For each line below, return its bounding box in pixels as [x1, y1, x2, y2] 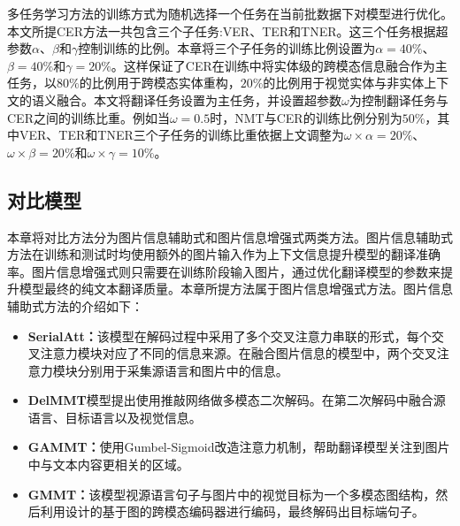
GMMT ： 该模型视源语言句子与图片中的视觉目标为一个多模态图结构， [27, 484, 436, 503]
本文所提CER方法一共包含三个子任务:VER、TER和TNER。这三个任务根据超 [7, 21, 448, 40]
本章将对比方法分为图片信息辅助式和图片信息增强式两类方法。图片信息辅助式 [7, 227, 453, 246]
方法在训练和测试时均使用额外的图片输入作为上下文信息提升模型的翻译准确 [7, 245, 441, 263]
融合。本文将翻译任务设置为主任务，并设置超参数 [56, 90, 341, 109]
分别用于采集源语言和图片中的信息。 [77, 361, 288, 379]
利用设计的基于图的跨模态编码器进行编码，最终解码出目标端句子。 [40, 502, 425, 521]
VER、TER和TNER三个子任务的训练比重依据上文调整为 [19, 126, 344, 144]
